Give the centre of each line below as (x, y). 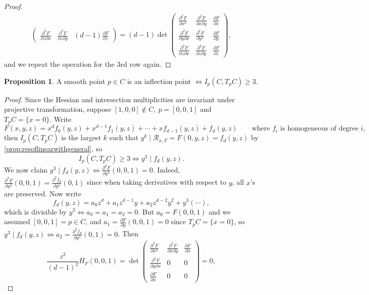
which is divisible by (35, 211)
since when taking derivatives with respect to (156, 182)
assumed (17, 221)
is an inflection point (159, 81)
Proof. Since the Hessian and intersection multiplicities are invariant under (120, 99)
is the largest (81, 137)
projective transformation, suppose (58, 109)
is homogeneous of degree (319, 129)
